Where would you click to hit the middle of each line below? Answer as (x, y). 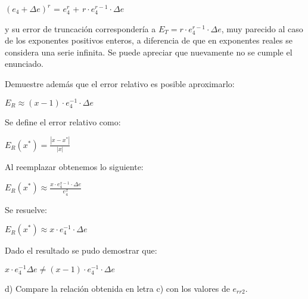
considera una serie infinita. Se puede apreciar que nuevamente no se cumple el (149, 52)
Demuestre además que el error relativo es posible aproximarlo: (120, 83)
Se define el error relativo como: (63, 121)
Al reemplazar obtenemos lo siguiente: (74, 167)
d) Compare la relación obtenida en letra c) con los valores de (117, 288)
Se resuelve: (26, 209)
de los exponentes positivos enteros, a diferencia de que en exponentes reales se (149, 40)
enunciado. (24, 64)
